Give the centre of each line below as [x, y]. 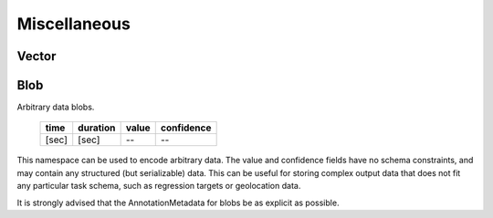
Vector [37, 56]
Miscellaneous [74, 24]
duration [97, 128]
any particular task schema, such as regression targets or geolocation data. [159, 186]
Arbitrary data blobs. [56, 107]
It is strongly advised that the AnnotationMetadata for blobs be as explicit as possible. [178, 202]
